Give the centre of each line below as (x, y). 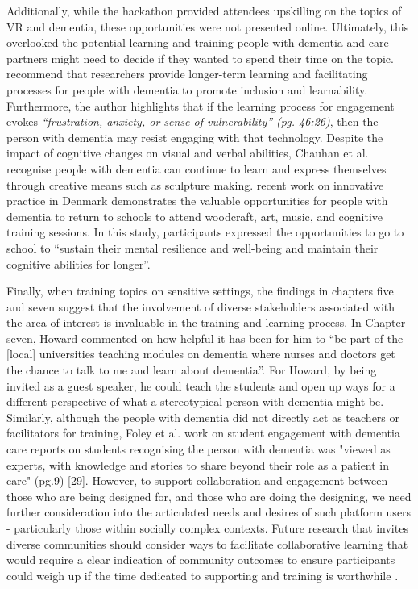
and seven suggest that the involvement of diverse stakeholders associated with (201, 306)
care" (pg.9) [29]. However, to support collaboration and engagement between (197, 480)
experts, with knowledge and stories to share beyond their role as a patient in (198, 464)
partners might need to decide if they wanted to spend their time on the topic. (200, 58)
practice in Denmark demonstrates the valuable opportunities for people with (197, 201)
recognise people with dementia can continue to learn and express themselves (197, 168)
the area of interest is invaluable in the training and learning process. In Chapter (206, 322)
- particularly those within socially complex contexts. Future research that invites (207, 528)
